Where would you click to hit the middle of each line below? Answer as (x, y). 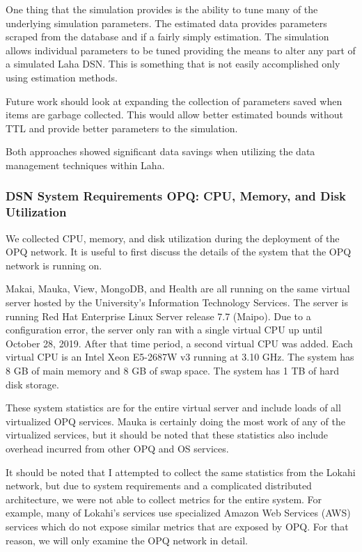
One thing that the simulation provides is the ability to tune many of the (162, 9)
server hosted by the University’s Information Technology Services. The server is (177, 302)
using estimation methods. (62, 77)
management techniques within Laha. (85, 165)
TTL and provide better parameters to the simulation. (122, 128)
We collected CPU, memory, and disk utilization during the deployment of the (173, 238)
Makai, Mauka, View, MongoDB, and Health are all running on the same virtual (178, 289)
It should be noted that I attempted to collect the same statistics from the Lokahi (181, 472)
